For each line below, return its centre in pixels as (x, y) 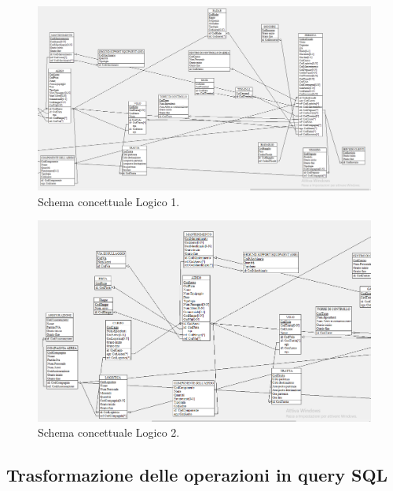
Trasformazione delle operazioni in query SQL (197, 475)
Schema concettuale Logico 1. (109, 201)
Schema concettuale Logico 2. (109, 432)
